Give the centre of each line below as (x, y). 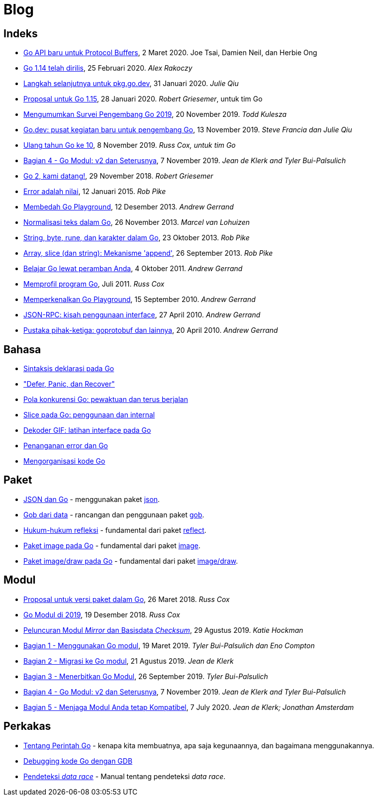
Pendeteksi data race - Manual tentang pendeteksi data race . (125, 776)
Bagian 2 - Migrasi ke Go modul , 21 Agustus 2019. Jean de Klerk (129, 661)
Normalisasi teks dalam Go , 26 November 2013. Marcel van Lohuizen (137, 222)
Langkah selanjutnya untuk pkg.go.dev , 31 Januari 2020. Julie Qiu (131, 84)
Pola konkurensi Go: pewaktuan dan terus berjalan (106, 400)
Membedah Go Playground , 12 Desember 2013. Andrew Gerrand (129, 207)
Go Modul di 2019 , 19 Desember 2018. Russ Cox (102, 614)
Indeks (21, 33)
